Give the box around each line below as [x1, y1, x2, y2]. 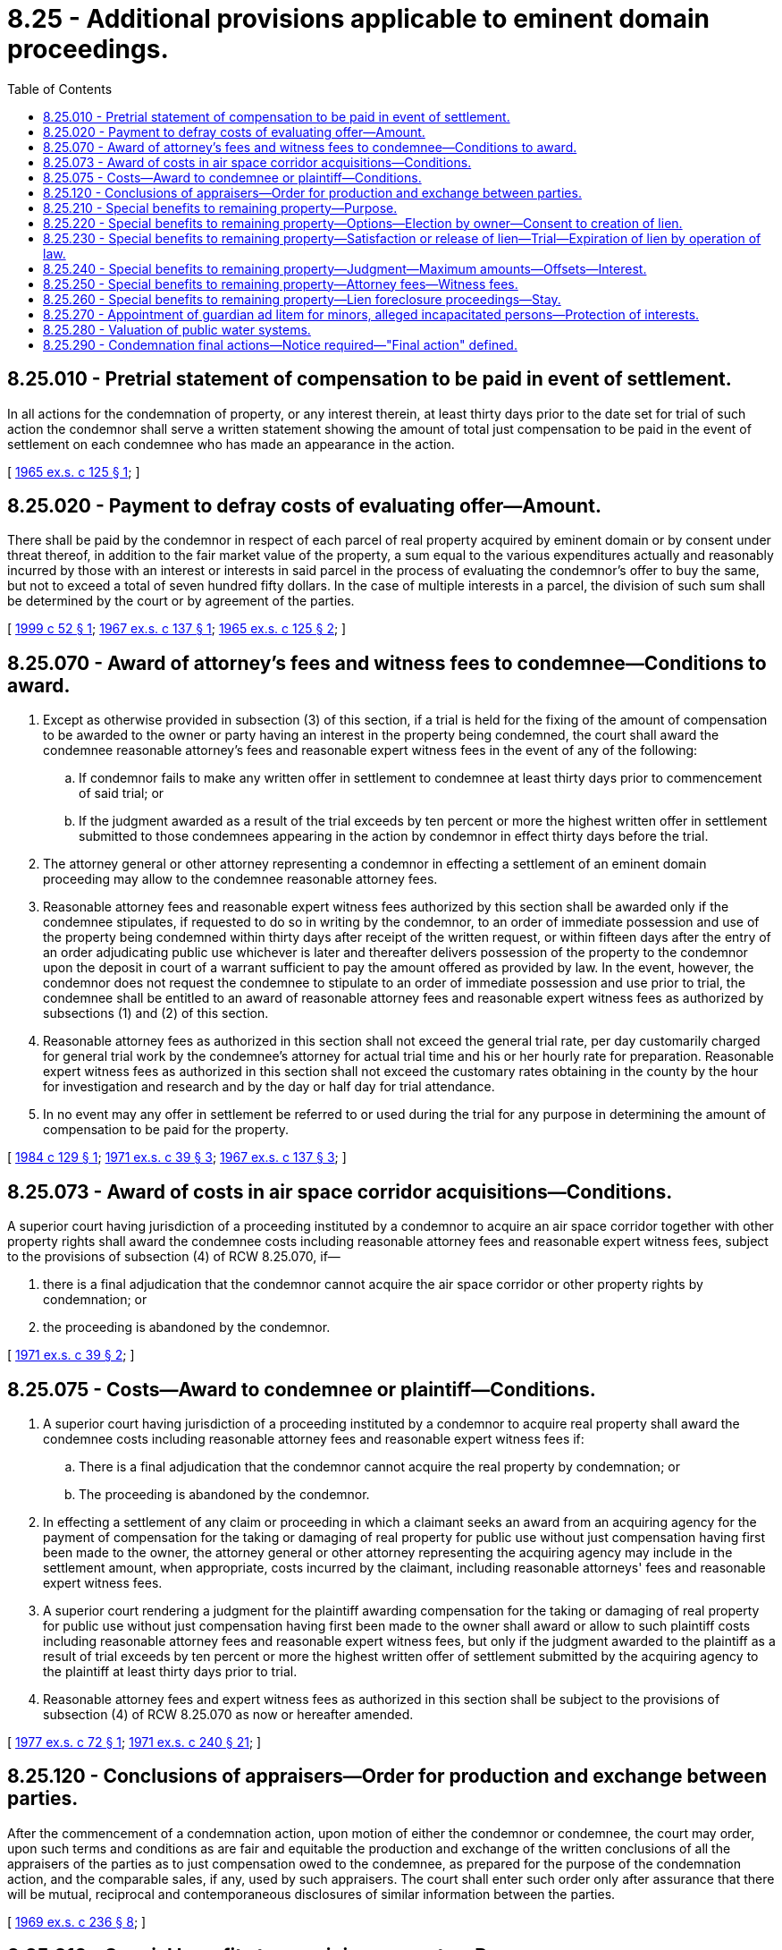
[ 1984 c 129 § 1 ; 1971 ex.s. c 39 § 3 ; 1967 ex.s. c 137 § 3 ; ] [7, 1149, 347, 1166]
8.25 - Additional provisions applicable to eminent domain [7, 4, 711, 34]
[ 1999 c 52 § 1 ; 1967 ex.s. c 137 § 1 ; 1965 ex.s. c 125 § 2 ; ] [7, 621, 347, 637]
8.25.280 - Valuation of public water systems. [43, 321, 311, 337]
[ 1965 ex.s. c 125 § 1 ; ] [7, 463, 140, 479]
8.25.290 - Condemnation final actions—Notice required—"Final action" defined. [43, 336, 517, 352]
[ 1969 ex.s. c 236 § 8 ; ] [7, 1913, 147, 1929]
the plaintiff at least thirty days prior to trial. [43, 1663, 298, 1679]
